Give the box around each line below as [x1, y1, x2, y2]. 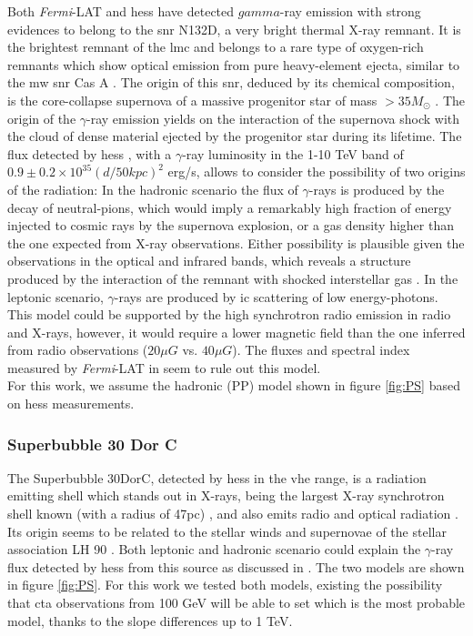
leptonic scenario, [7, 287, 104, 306]
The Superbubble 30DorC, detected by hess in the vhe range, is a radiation [7, 468, 427, 487]
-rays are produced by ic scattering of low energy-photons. [114, 287, 438, 306]
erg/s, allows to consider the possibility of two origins [167, 162, 466, 181]
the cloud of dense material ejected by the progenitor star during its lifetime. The [7, 126, 462, 146]
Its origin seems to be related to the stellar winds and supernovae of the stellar [7, 521, 447, 540]
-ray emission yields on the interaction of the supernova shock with [86, 108, 460, 127]
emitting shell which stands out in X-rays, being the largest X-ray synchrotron [7, 486, 445, 505]
